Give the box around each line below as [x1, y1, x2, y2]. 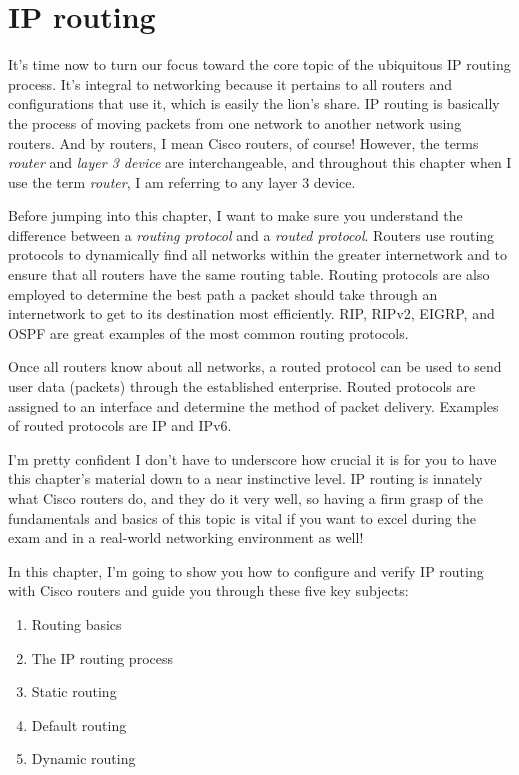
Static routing [31, 681, 117, 702]
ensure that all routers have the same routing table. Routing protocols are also [8, 264, 490, 285]
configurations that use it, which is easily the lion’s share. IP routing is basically [8, 93, 500, 114]
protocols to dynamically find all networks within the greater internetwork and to [8, 244, 507, 265]
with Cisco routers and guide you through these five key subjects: [8, 580, 409, 601]
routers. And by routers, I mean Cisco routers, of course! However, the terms [8, 132, 479, 153]
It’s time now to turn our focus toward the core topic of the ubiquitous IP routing [8, 54, 511, 75]
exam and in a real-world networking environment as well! [8, 527, 364, 548]
